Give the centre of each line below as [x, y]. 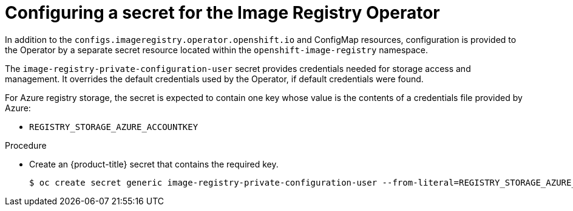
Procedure [26, 145]
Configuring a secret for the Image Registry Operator [222, 13]
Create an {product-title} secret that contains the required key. [154, 164]
